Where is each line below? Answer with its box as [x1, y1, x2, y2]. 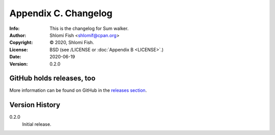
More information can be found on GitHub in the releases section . [9, 87, 147, 93]
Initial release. [22, 121, 51, 127]
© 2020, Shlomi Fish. [49, 40, 94, 46]
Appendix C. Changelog [9, 8, 113, 19]
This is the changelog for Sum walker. [49, 25, 129, 31]
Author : [9, 32, 26, 38]
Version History [9, 100, 61, 109]
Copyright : [9, 40, 33, 46]
